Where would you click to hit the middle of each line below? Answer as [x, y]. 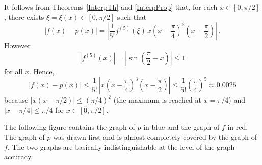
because [16, 100]
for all [14, 71]
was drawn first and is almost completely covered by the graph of [155, 137]
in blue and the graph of [181, 127]
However [17, 45]
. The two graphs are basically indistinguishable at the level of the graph [121, 146]
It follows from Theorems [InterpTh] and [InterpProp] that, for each [111, 7]
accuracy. [19, 157]
